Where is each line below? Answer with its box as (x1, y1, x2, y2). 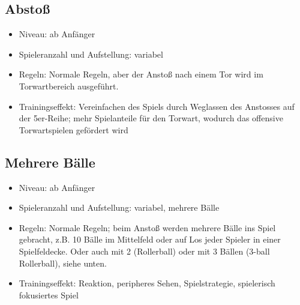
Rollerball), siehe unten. (19, 256, 107, 269)
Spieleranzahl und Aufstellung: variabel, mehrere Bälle (19, 201, 220, 214)
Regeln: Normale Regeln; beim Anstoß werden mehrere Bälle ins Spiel (19, 221, 276, 234)
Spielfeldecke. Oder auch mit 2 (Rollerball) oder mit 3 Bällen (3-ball (19, 244, 270, 257)
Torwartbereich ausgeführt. (19, 79, 119, 92)
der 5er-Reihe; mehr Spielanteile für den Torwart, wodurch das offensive (19, 112, 283, 124)
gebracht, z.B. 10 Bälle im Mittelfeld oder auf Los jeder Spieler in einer (19, 233, 281, 246)
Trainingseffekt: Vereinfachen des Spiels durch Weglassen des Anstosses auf (19, 100, 295, 112)
